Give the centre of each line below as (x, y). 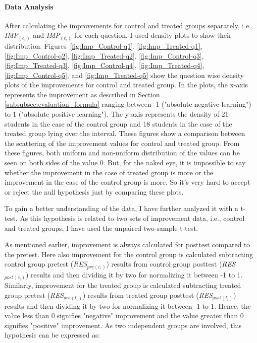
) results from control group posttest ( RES (171, 264)
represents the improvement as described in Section (82, 94)
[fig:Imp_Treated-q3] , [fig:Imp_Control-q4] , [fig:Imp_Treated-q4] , (104, 65)
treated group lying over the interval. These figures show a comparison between (125, 133)
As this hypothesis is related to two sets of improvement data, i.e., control (132, 218)
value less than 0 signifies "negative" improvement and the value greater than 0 (124, 315)
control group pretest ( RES (46, 264)
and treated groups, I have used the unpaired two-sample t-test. (101, 228)
